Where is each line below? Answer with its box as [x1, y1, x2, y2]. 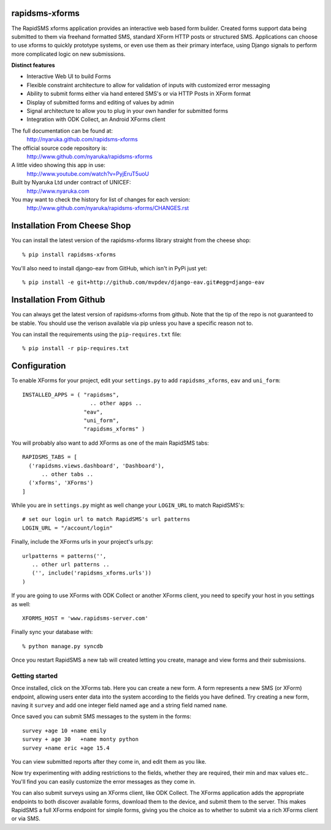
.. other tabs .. [41, 471, 94, 477]
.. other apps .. [89, 400, 142, 407]
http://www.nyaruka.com [26, 187, 90, 195]
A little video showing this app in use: [11, 162, 105, 169]
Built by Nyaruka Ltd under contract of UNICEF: [11, 179, 131, 186]
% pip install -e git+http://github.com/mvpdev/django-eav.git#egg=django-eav [22, 279, 265, 286]
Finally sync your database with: [11, 628, 93, 636]
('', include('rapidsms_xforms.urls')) [31, 570, 152, 577]
